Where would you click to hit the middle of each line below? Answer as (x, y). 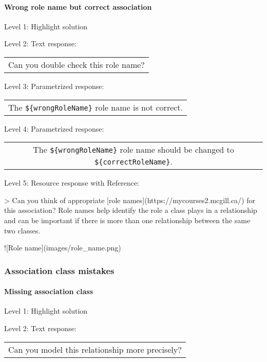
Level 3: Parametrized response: (54, 86)
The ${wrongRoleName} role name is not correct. (96, 107)
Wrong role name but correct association (78, 6)
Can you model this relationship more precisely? (95, 349)
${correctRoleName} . (133, 161)
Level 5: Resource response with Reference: (72, 183)
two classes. (22, 230)
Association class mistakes (59, 270)
